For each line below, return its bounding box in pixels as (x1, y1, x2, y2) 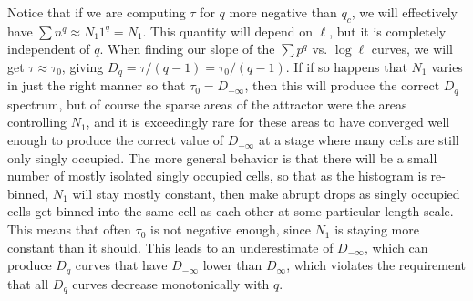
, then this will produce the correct (244, 76, 440, 95)
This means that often (7, 220, 131, 239)
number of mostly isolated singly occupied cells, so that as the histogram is (7, 166, 427, 185)
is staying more (334, 220, 419, 239)
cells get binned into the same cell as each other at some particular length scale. (7, 202, 454, 221)
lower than (202, 255, 262, 275)
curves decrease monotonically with (72, 274, 270, 293)
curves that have (75, 255, 168, 275)
